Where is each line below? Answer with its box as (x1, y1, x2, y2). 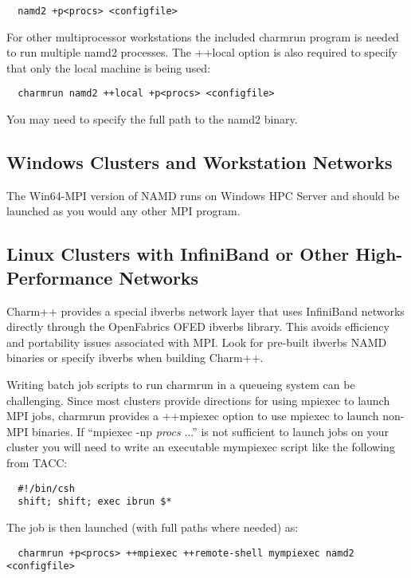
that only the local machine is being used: (6, 59, 211, 76)
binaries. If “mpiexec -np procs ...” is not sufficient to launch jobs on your (32, 423, 389, 439)
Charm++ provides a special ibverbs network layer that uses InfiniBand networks (6, 302, 405, 319)
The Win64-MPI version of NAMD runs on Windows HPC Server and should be (6, 187, 400, 203)
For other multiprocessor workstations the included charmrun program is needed (6, 28, 399, 45)
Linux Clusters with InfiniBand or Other (6, 242, 350, 266)
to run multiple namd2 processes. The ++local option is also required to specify (6, 44, 398, 61)
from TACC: (6, 454, 68, 471)
